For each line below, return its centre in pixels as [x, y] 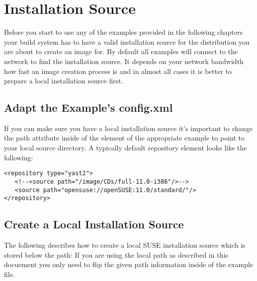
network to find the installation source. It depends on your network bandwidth [124, 61]
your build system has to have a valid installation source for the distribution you [127, 41]
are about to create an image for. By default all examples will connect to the [121, 51]
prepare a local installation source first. [64, 81]
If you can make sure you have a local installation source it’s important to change [128, 128]
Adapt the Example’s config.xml [88, 107]
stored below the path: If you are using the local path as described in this [116, 254]
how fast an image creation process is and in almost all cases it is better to [118, 71]
